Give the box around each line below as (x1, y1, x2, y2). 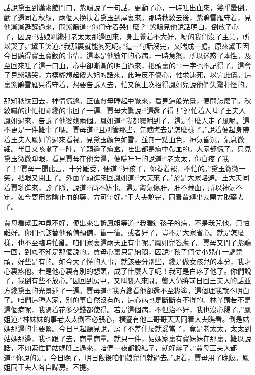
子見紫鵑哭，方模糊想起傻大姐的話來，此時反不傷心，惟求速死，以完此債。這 (4, 70, 251, 80)
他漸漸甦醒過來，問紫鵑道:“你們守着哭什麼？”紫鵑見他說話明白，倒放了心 (4, 22, 239, 32)
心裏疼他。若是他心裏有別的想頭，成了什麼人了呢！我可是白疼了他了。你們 (4, 266, 244, 276)
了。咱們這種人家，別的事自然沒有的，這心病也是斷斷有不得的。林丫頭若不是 (4, 295, 251, 305)
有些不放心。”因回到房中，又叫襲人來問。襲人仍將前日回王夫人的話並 (31, 275, 251, 286)
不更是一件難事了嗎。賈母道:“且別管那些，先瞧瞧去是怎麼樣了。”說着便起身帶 (4, 125, 250, 135)
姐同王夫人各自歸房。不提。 (4, 362, 93, 372)
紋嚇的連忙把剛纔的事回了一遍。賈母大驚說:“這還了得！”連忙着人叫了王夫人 (4, 105, 246, 115)
